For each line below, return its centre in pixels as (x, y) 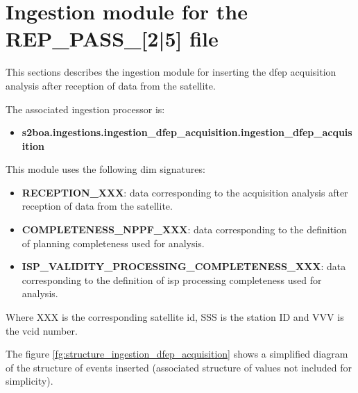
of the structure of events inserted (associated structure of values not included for (179, 367)
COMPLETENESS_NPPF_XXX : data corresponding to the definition (184, 229)
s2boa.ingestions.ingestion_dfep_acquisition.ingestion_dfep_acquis (187, 132)
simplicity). (29, 381)
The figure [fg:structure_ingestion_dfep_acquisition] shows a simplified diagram (177, 354)
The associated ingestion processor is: (85, 109)
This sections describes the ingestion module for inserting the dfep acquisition (171, 72)
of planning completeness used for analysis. (113, 243)
